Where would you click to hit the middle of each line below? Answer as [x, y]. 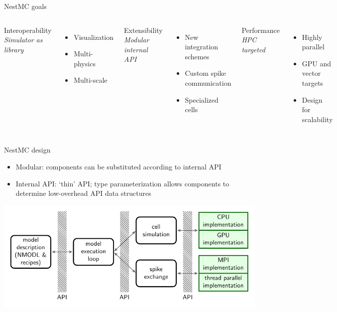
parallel [313, 47]
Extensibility [143, 30]
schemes [197, 56]
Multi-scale [91, 80]
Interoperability [28, 30]
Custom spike [206, 73]
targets [312, 82]
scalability [317, 119]
